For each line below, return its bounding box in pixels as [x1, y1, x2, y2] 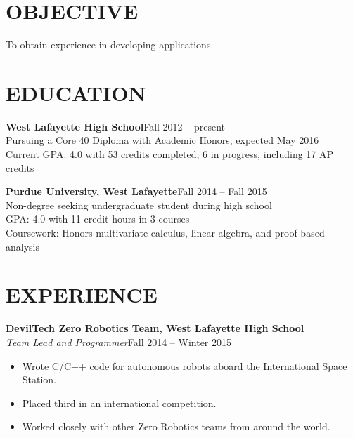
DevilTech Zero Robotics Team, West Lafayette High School [6, 321, 304, 336]
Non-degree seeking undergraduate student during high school [6, 197, 272, 212]
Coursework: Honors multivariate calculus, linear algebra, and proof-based [6, 225, 325, 239]
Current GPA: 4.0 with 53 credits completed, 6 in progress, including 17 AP [6, 147, 334, 161]
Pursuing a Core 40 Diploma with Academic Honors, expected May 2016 [6, 133, 319, 147]
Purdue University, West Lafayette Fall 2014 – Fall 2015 [6, 184, 267, 199]
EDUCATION [6, 78, 146, 107]
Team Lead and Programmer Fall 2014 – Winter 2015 [6, 334, 232, 349]
